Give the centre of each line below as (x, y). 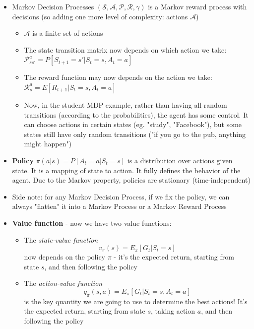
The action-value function (63, 283)
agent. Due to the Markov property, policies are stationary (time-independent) (131, 180)
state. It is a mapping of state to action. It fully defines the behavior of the (126, 170)
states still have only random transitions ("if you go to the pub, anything (135, 134)
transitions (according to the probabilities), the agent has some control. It (136, 114)
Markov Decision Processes (53, 6)
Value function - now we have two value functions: (92, 223)
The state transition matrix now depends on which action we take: (125, 49)
